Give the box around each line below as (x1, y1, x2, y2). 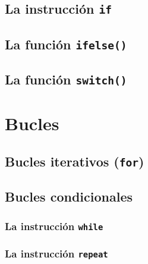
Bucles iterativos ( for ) (5, 152, 144, 170)
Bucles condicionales (5, 187, 133, 206)
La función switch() (5, 70, 127, 89)
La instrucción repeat (5, 246, 108, 260)
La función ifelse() (5, 34, 127, 53)
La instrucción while (5, 218, 103, 233)
